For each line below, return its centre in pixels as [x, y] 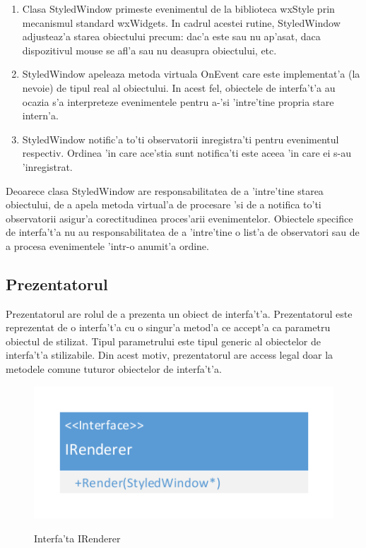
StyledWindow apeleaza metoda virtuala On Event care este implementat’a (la [191, 74]
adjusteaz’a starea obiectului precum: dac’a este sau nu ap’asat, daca [171, 36]
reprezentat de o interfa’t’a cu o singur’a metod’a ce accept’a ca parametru [168, 327]
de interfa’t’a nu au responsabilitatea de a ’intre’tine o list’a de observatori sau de [183, 232]
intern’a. [40, 115]
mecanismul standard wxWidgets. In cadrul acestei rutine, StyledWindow [181, 22]
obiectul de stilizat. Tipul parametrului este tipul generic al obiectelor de [163, 341]
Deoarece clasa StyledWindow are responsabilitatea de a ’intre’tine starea [165, 190]
